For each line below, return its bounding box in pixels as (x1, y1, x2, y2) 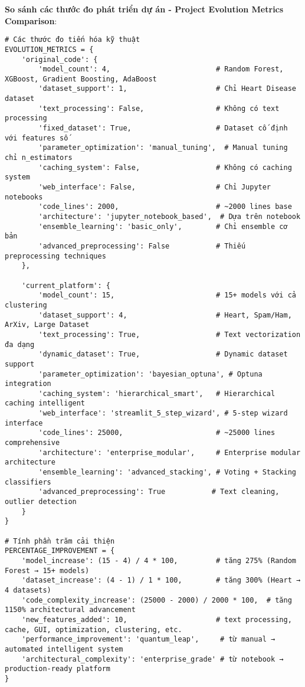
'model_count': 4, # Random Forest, (38, 65, 284, 74)
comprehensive (5, 439, 60, 447)
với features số (5, 133, 68, 142)
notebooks (5, 192, 43, 201)
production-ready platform (5, 665, 110, 673)
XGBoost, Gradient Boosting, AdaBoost (5, 74, 157, 83)
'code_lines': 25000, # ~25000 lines (38, 428, 276, 437)
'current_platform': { (21, 281, 110, 290)
